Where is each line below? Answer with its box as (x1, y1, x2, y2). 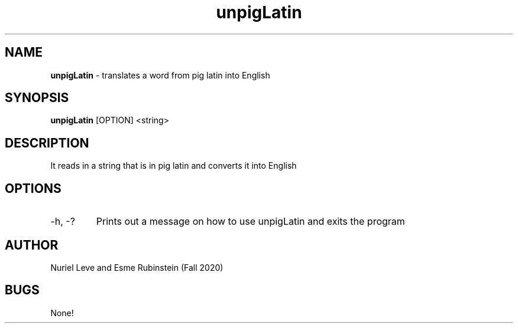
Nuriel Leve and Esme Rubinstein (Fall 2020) (50, 262, 224, 273)
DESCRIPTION (5, 135, 89, 150)
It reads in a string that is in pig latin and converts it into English (50, 160, 297, 171)
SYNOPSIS (5, 90, 69, 106)
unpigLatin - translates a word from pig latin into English (50, 70, 270, 80)
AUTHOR (5, 237, 59, 252)
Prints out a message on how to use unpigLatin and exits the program (96, 215, 405, 228)
